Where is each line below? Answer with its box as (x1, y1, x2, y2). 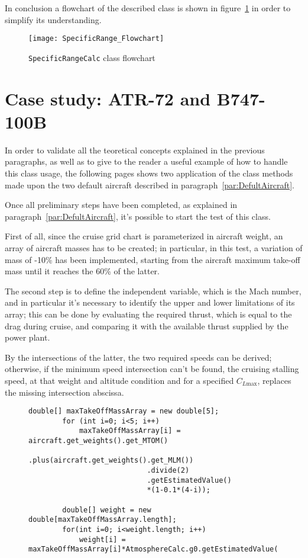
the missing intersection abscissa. (5, 386, 124, 398)
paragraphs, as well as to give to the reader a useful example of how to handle (5, 155, 288, 168)
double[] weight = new (62, 505, 151, 514)
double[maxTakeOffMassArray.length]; (28, 515, 177, 524)
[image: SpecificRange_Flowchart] (28, 34, 164, 43)
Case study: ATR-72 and (5, 86, 211, 110)
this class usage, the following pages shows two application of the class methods (5, 167, 293, 179)
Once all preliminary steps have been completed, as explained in (5, 198, 238, 211)
